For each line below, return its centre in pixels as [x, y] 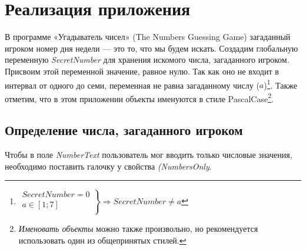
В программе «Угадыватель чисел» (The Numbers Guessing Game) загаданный [148, 37]
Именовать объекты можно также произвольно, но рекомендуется [138, 228]
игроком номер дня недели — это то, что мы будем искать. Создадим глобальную [152, 48]
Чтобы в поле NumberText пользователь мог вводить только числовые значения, [149, 155]
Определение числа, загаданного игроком [124, 130]
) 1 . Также [281, 84]
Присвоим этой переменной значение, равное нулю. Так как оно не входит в [142, 71]
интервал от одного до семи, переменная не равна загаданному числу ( [132, 85]
